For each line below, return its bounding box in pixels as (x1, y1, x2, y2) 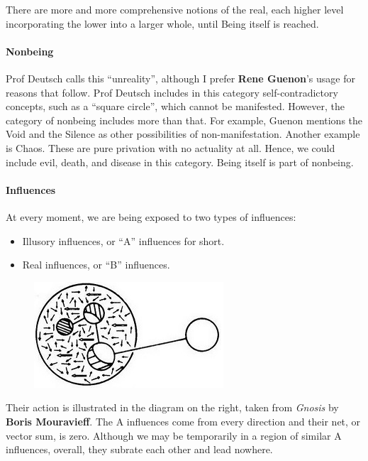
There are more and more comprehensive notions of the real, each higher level (6, 2, 344, 16)
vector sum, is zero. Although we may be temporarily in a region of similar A (6, 428, 342, 443)
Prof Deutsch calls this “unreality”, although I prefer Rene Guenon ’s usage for (6, 70, 355, 85)
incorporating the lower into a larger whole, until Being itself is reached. (6, 16, 319, 31)
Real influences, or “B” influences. (22, 257, 170, 272)
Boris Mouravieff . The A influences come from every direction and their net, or (6, 413, 361, 428)
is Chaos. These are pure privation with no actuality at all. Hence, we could (6, 140, 335, 155)
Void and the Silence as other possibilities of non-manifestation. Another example (6, 126, 360, 141)
